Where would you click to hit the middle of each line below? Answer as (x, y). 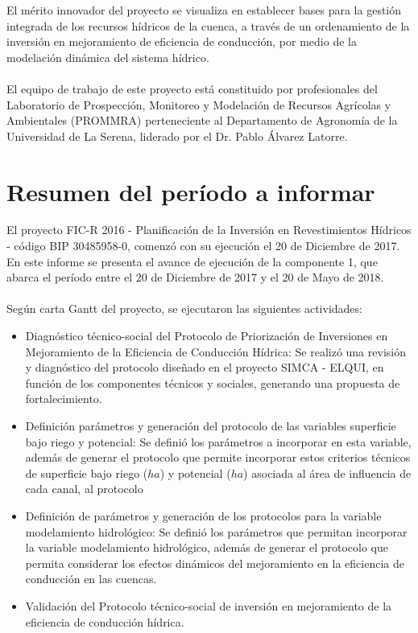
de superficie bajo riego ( (87, 473)
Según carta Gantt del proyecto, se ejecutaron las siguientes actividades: (184, 308)
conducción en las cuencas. (91, 579)
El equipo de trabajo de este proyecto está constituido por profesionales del (192, 88)
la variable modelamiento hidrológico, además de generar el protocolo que (207, 547)
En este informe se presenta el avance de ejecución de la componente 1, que (192, 261)
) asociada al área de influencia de (327, 473)
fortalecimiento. (64, 399)
